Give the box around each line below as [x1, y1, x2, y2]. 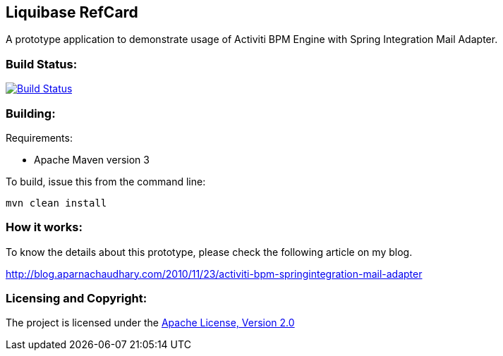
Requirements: [6, 131, 73, 144]
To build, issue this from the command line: [6, 175, 206, 188]
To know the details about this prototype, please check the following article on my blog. [6, 245, 413, 258]
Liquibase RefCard [6, 4, 138, 21]
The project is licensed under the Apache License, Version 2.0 [6, 317, 295, 329]
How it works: [6, 220, 83, 235]
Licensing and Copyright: [6, 291, 147, 306]
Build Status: [6, 56, 78, 71]
